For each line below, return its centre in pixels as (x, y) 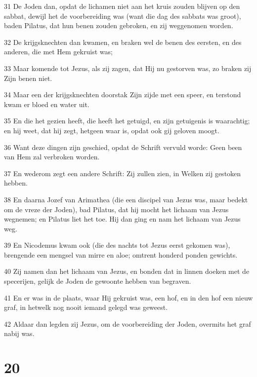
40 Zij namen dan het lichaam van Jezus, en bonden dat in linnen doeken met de (127, 271)
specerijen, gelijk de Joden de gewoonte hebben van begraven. (98, 281)
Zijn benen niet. (28, 78)
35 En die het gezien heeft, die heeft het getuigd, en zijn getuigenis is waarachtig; (127, 121)
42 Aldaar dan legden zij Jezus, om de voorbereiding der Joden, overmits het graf (128, 323)
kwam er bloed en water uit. (47, 104)
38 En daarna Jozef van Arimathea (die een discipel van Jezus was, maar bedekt (126, 199)
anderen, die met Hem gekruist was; (58, 52)
